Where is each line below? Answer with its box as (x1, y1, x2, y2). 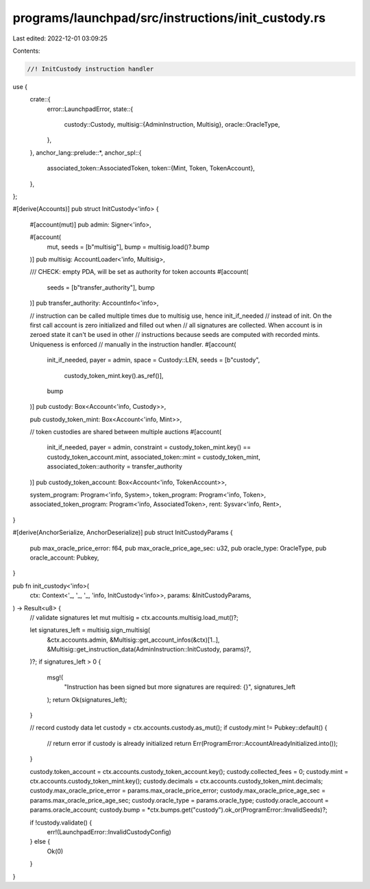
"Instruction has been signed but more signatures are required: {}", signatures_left (64, 683, 296, 691)
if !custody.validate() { (29, 818, 92, 827)
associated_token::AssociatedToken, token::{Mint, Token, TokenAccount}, (47, 164, 255, 173)
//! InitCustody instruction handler (27, 65, 154, 73)
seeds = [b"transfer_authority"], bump (47, 283, 155, 291)
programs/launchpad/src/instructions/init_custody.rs (12, 10, 326, 25)
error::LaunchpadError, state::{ (47, 105, 134, 113)
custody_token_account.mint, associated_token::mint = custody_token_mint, (47, 453, 260, 461)
